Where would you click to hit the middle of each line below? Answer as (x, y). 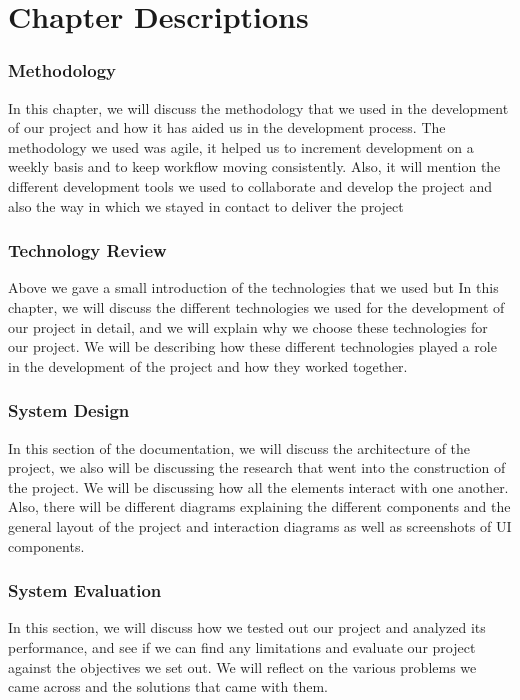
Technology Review (87, 250)
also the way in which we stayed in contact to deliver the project (206, 205)
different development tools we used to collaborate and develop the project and (250, 185)
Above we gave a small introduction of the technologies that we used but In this (253, 287)
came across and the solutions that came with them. (168, 686)
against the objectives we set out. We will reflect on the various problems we (242, 666)
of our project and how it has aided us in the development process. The (227, 127)
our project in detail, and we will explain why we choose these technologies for (248, 326)
